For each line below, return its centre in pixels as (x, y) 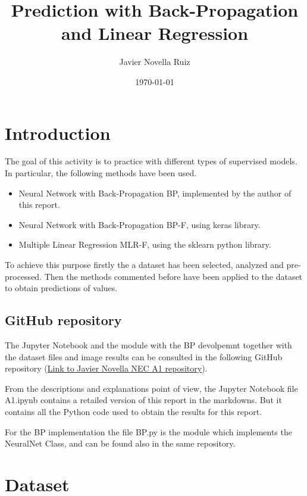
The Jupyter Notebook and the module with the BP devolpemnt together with (148, 344)
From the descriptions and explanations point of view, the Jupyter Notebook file (151, 388)
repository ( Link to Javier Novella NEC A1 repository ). (106, 368)
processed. (24, 276)
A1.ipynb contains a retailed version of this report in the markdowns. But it (143, 400)
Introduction (58, 132)
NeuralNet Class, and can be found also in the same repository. (120, 443)
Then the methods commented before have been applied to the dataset (173, 276)
